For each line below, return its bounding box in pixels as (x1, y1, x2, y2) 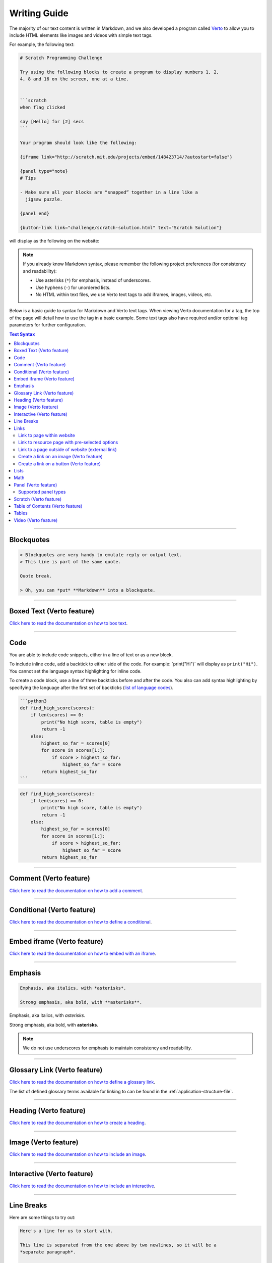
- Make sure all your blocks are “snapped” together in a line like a (20, 189, 198, 195)
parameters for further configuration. (9, 322, 86, 328)
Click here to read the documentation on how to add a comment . (9, 887, 144, 894)
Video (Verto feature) (14, 517, 58, 523)
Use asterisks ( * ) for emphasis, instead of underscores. (35, 277, 151, 283)
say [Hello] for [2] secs (20, 119, 84, 124)
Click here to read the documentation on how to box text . (9, 620, 128, 626)
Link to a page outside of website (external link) (18, 446, 117, 452)
